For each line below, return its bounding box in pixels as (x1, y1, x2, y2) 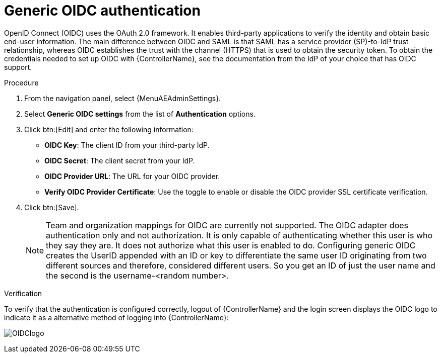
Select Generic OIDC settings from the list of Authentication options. (24, 109, 256, 118)
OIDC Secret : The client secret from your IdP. (44, 156, 195, 165)
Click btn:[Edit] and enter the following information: (24, 125, 194, 134)
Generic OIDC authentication (4, 2, 201, 19)
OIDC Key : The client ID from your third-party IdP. (44, 140, 210, 149)
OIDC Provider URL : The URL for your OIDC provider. (44, 171, 220, 181)
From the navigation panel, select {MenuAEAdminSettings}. (24, 94, 221, 103)
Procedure (4, 78, 39, 87)
